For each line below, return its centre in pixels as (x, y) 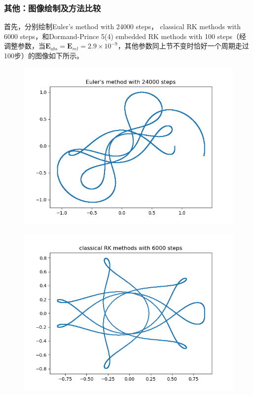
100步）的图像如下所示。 (44, 55)
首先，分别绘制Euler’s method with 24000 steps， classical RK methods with (122, 26)
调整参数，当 (25, 46)
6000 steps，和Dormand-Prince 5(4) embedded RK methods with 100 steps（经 (125, 36)
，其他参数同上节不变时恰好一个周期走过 (183, 46)
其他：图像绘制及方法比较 (53, 8)
